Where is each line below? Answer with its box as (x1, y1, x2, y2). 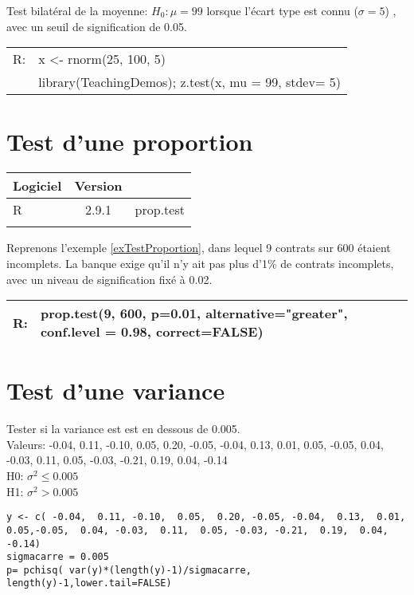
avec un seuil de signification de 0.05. (6, 18, 187, 34)
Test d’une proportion (6, 125, 253, 158)
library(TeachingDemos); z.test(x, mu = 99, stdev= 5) (38, 73, 341, 92)
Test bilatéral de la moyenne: (6, 2, 148, 18)
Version (74, 176, 123, 195)
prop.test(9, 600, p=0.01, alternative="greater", (40, 304, 348, 323)
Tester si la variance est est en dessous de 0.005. (6, 420, 240, 437)
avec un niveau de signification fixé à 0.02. (6, 270, 213, 287)
